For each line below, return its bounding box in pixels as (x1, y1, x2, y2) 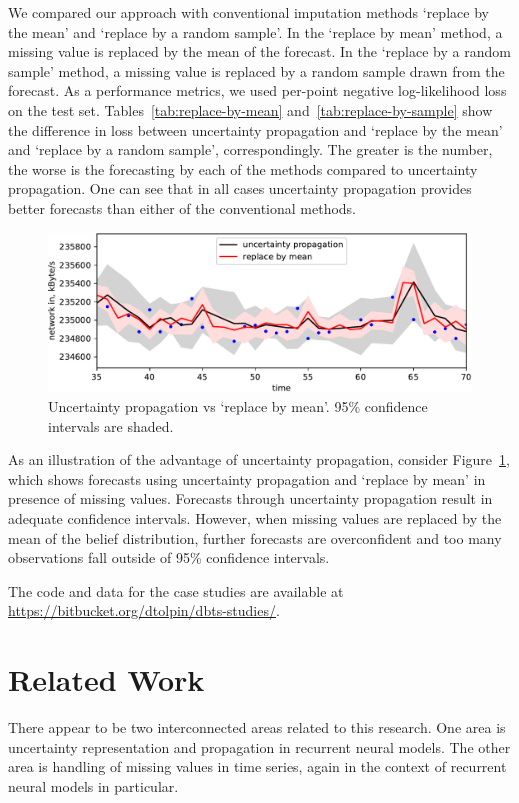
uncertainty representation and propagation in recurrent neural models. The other (8, 736, 511, 757)
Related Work (8, 659, 205, 700)
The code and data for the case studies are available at (8, 580, 344, 601)
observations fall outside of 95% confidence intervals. (8, 547, 330, 568)
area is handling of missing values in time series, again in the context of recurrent (8, 756, 507, 777)
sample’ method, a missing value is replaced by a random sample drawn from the (8, 60, 505, 81)
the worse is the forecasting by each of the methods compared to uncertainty (8, 158, 478, 179)
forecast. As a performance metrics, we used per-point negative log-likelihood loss (8, 80, 507, 101)
